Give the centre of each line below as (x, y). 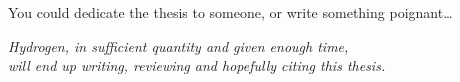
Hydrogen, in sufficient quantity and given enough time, (178, 45)
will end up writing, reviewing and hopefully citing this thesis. (197, 65)
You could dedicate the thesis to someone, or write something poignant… (230, 12)
